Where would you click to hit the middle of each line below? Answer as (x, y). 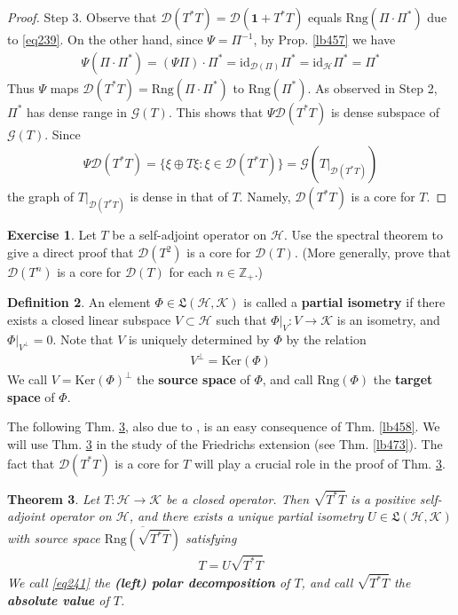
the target (403, 379)
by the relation (326, 339)
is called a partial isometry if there (344, 302)
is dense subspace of (385, 111)
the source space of (193, 379)
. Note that (83, 339)
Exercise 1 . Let (52, 235)
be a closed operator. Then (238, 498)
